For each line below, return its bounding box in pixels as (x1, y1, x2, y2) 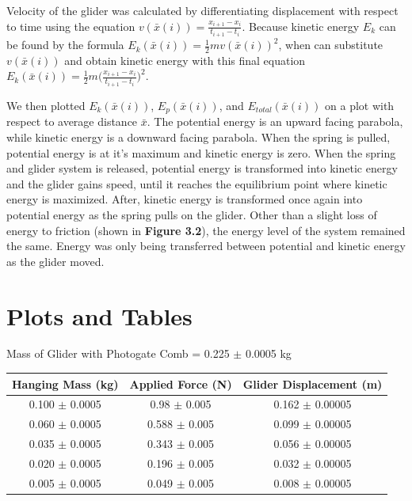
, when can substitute (278, 36, 383, 53)
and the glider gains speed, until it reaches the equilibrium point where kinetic (6, 175, 387, 192)
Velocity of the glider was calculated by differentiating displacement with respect (6, 2, 399, 18)
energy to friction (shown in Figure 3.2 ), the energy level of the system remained (6, 222, 406, 238)
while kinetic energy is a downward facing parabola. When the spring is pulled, (6, 129, 391, 145)
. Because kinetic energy (242, 17, 360, 34)
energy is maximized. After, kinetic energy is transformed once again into (6, 191, 363, 207)
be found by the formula (6, 36, 124, 53)
